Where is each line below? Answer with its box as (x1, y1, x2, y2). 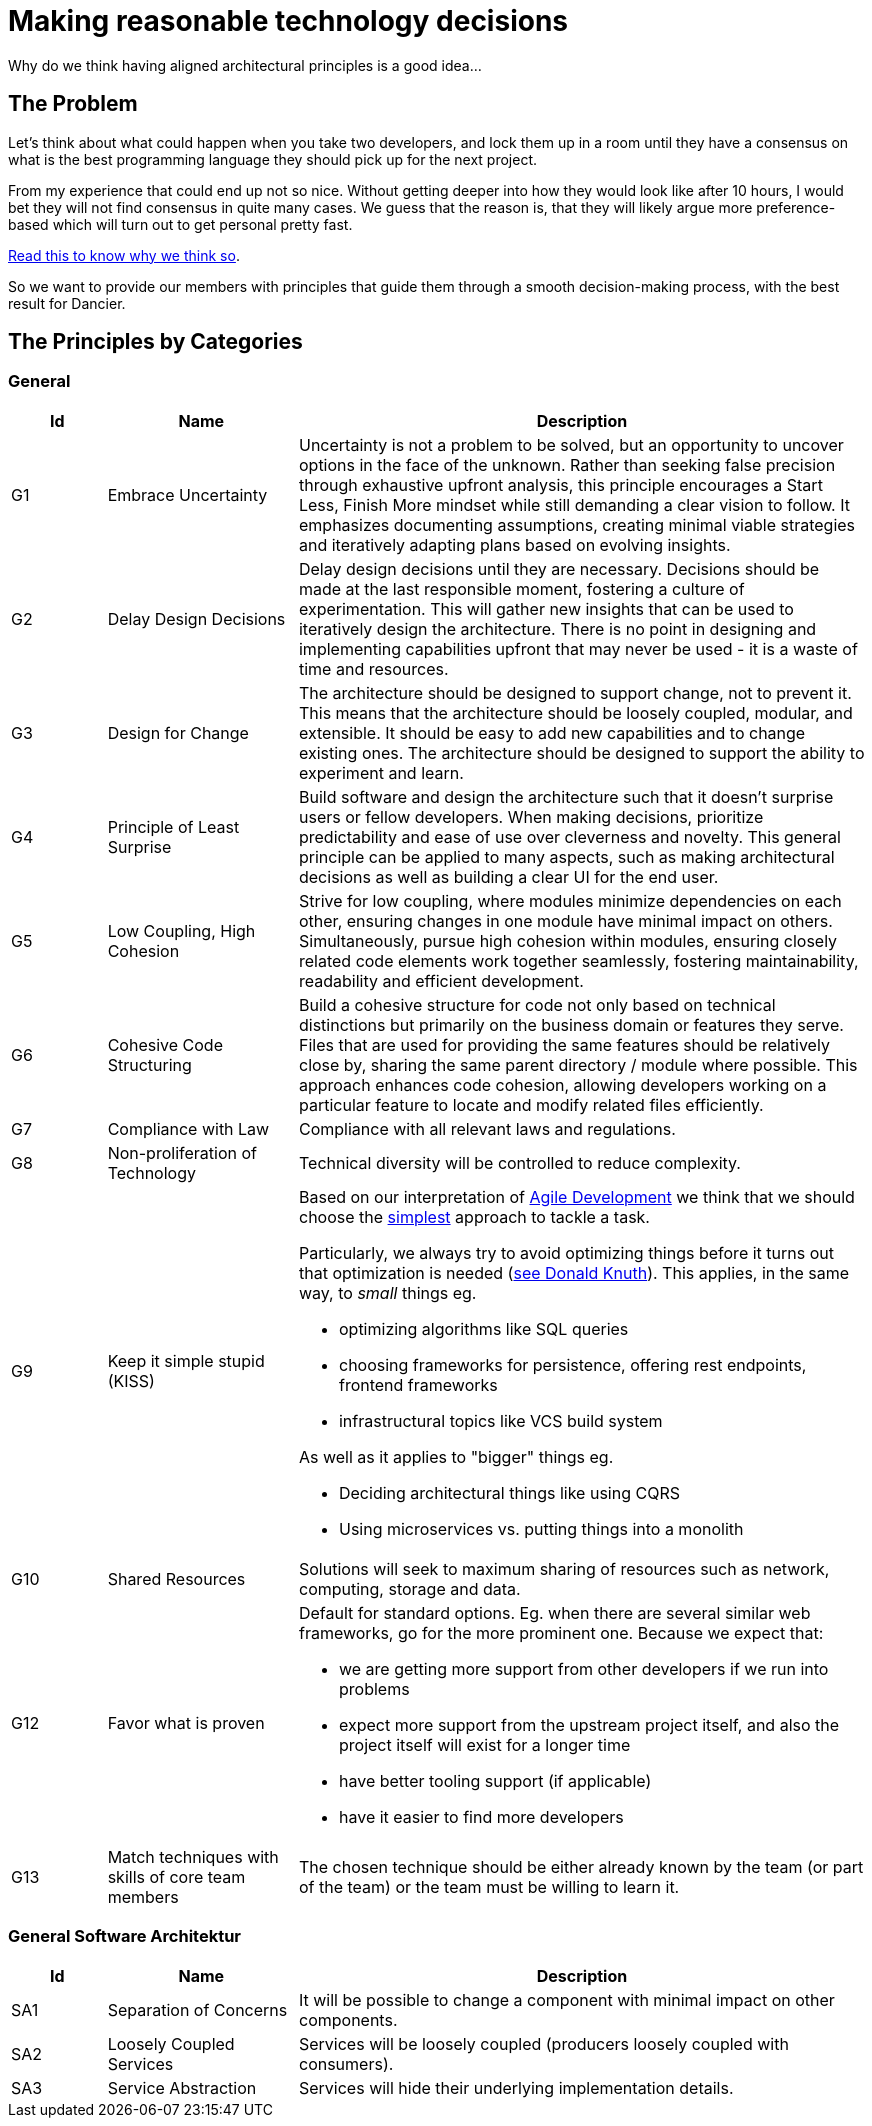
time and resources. (298, 658, 449, 679)
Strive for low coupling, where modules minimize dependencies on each (298, 890, 842, 911)
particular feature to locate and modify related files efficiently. (298, 1094, 764, 1115)
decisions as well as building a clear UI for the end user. (298, 866, 719, 887)
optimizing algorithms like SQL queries (338, 1318, 629, 1339)
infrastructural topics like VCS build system (338, 1410, 663, 1431)
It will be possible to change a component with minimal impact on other (298, 1989, 835, 2010)
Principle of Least (107, 816, 240, 837)
